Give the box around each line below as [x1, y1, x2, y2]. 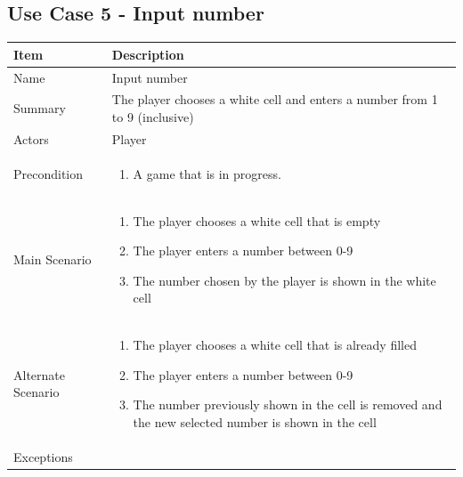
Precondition [13, 164, 84, 182]
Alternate [13, 365, 65, 384]
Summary [13, 99, 66, 117]
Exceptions [13, 447, 73, 465]
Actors [13, 129, 49, 148]
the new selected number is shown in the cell [133, 412, 377, 431]
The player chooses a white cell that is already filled [133, 336, 417, 354]
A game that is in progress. [133, 164, 281, 182]
